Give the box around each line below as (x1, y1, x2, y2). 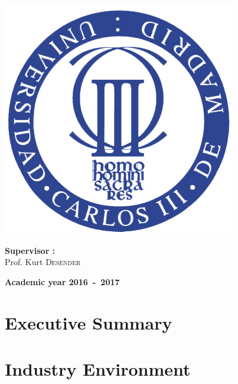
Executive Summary (5, 310, 172, 334)
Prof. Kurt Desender (5, 256, 81, 268)
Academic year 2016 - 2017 (5, 275, 120, 288)
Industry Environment (5, 356, 191, 380)
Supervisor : (5, 244, 56, 256)
